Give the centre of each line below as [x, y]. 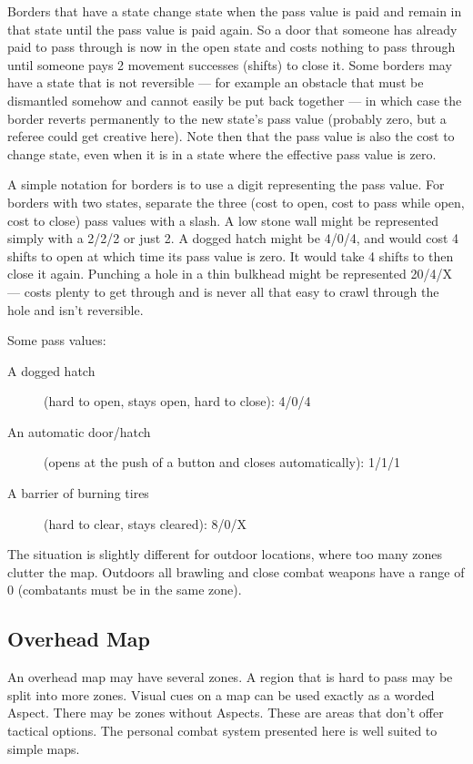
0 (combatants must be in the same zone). [125, 590]
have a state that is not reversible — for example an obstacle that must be [216, 82]
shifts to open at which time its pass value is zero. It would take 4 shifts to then [231, 255]
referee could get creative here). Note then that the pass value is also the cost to [231, 136]
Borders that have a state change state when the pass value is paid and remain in [235, 11]
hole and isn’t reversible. [75, 309]
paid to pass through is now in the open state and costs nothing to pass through [231, 47]
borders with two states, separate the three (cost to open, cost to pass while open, [236, 202]
